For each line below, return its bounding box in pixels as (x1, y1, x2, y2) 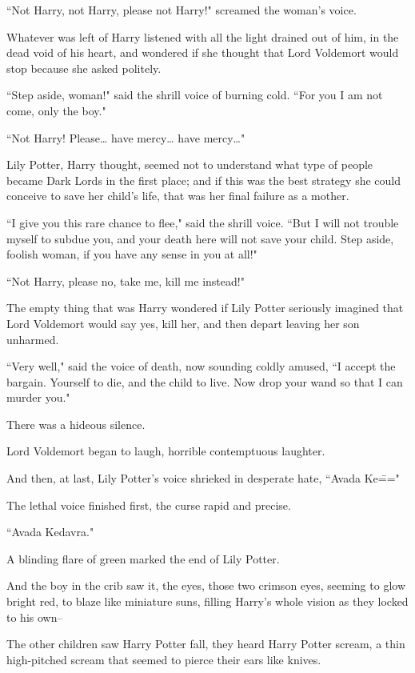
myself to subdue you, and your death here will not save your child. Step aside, (6, 230, 394, 246)
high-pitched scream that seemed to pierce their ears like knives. (6, 651, 321, 667)
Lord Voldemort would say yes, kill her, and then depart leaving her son (6, 314, 360, 331)
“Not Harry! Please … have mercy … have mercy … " (6, 129, 245, 146)
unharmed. (6, 330, 59, 347)
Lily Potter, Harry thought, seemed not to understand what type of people (6, 156, 373, 173)
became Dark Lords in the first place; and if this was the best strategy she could (6, 171, 401, 188)
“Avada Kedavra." (6, 523, 94, 540)
